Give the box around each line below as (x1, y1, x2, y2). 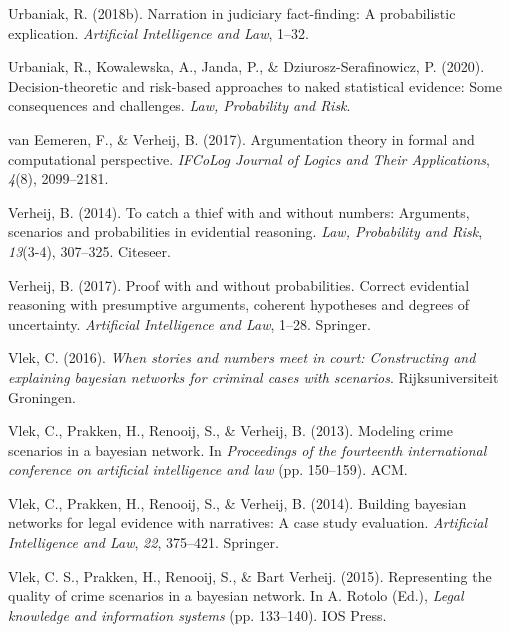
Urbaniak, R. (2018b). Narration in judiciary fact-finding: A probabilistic (8, 3, 456, 23)
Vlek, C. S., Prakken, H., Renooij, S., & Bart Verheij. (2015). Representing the (8, 565, 492, 586)
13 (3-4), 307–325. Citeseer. (8, 240, 171, 261)
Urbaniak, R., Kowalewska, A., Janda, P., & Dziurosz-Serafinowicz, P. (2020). (8, 56, 485, 77)
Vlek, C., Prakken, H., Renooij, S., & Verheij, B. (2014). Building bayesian (8, 492, 467, 513)
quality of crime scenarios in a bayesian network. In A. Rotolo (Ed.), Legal (8, 585, 464, 606)
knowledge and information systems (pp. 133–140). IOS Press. (8, 604, 387, 625)
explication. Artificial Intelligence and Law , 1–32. (8, 22, 309, 43)
